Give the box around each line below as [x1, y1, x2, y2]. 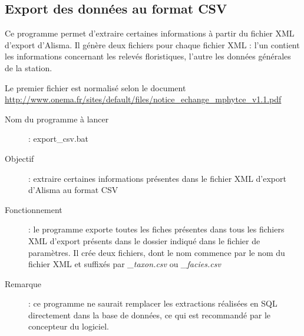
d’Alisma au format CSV [28, 184, 118, 196]
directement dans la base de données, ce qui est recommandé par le [28, 308, 271, 321]
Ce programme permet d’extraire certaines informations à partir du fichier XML [5, 27, 295, 39]
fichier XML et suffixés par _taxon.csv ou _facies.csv [28, 258, 221, 270]
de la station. [5, 61, 52, 74]
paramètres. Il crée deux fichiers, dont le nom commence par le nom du [28, 246, 285, 258]
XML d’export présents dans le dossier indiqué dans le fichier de [28, 234, 260, 247]
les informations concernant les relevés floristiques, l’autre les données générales [5, 50, 291, 62]
